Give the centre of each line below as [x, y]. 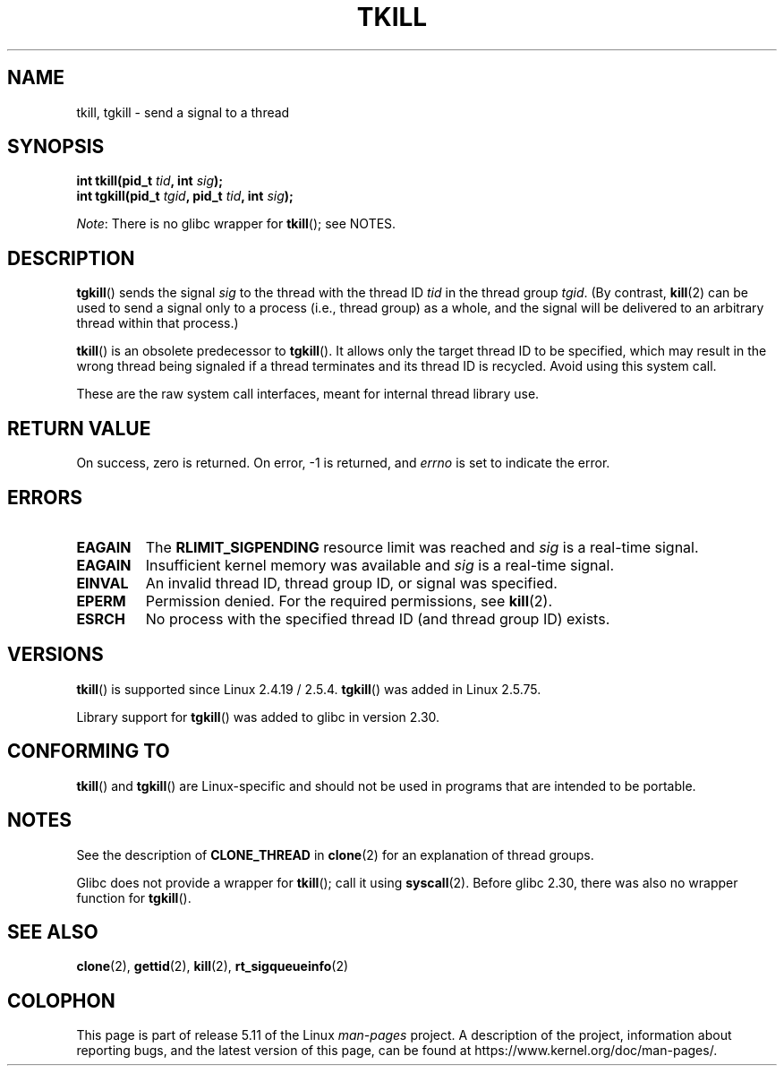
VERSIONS [55, 655]
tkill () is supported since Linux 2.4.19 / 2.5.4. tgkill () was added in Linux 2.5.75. [309, 689]
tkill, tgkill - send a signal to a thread [183, 112]
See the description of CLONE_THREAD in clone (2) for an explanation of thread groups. [335, 854]
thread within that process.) [158, 323]
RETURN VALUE [79, 428]
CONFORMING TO [89, 751]
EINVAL [102, 583]
